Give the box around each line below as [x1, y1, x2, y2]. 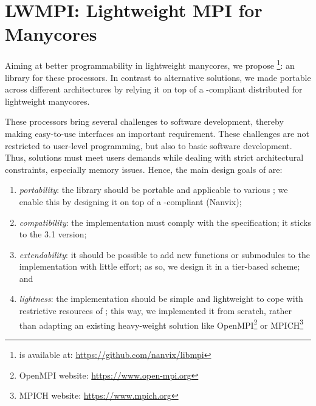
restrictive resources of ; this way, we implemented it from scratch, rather [19, 304, 292, 317]
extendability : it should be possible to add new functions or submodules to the [19, 248, 310, 261]
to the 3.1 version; [19, 228, 87, 240]
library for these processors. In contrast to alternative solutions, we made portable [5, 71, 311, 83]
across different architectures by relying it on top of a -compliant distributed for [5, 83, 303, 96]
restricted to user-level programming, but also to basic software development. [5, 139, 292, 152]
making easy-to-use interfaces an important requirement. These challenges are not [5, 127, 310, 139]
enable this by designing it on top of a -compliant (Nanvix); [19, 195, 242, 208]
